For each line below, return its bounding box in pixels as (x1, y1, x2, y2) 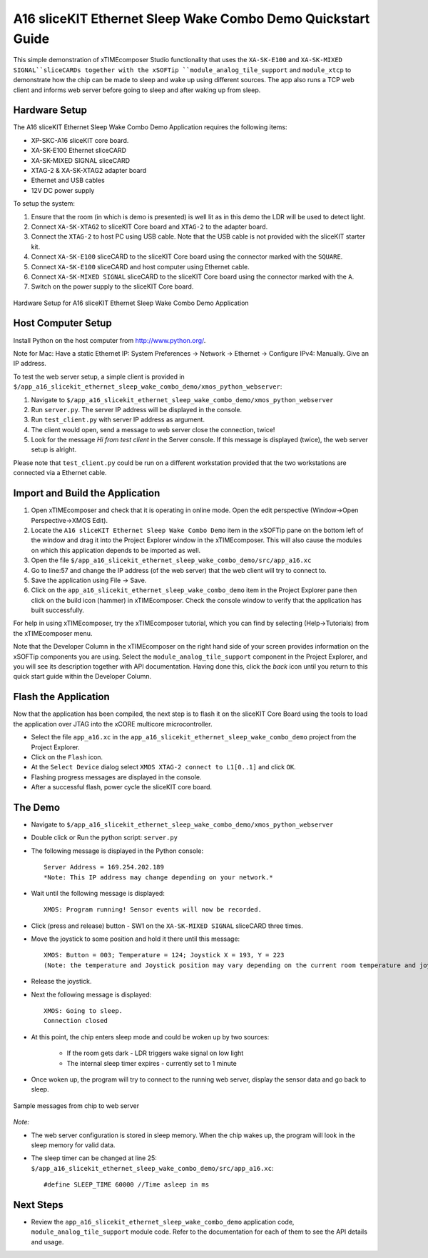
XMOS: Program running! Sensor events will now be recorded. (44, 906, 262, 914)
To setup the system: (13, 199, 75, 208)
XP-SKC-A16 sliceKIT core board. (31, 136, 129, 144)
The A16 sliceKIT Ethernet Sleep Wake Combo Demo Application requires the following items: (13, 123, 288, 131)
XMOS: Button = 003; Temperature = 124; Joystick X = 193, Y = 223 (44, 951, 285, 959)
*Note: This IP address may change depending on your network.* (44, 873, 274, 882)
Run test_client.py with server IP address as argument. (31, 415, 205, 424)
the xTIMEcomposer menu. (13, 629, 93, 637)
